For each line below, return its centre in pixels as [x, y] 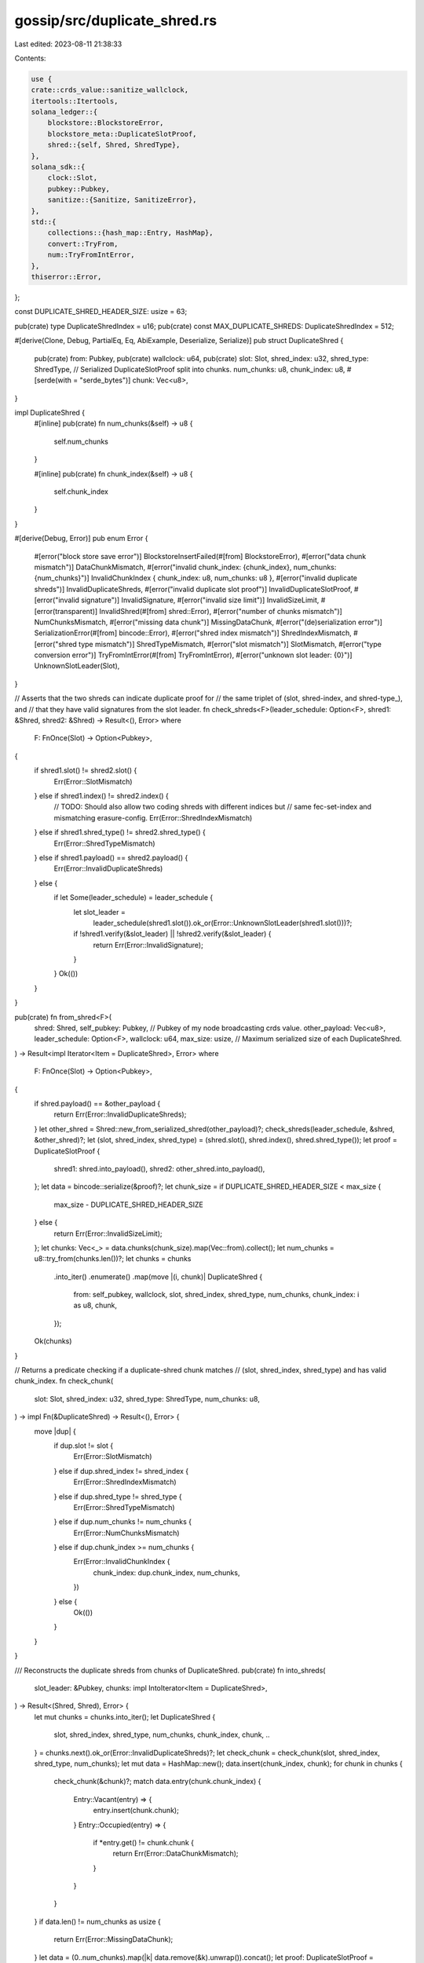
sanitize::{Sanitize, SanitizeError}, [122, 200]
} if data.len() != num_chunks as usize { [97, 1921]
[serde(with [53, 380]
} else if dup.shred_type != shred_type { [118, 1497]
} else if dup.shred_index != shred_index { [121, 1471]
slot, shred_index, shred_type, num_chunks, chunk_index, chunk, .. [162, 1735]
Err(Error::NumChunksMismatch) [126, 1533]
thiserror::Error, [66, 276]
